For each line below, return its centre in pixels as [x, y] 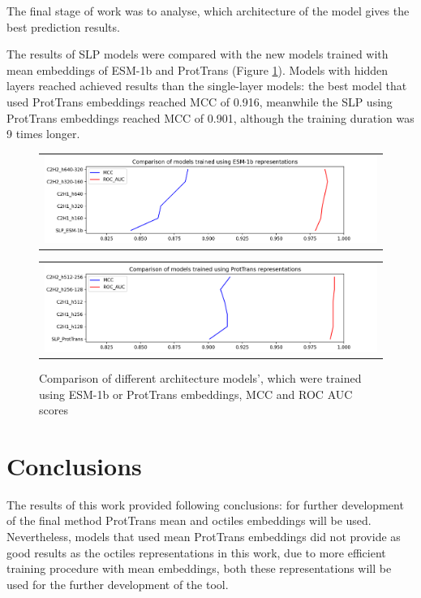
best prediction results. [63, 26]
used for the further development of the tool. [118, 584]
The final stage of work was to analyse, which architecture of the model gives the [208, 11]
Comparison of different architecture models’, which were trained [200, 377]
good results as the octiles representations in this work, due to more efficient [196, 552]
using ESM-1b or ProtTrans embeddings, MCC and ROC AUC [196, 394]
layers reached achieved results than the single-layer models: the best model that [207, 86]
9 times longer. [43, 134]
